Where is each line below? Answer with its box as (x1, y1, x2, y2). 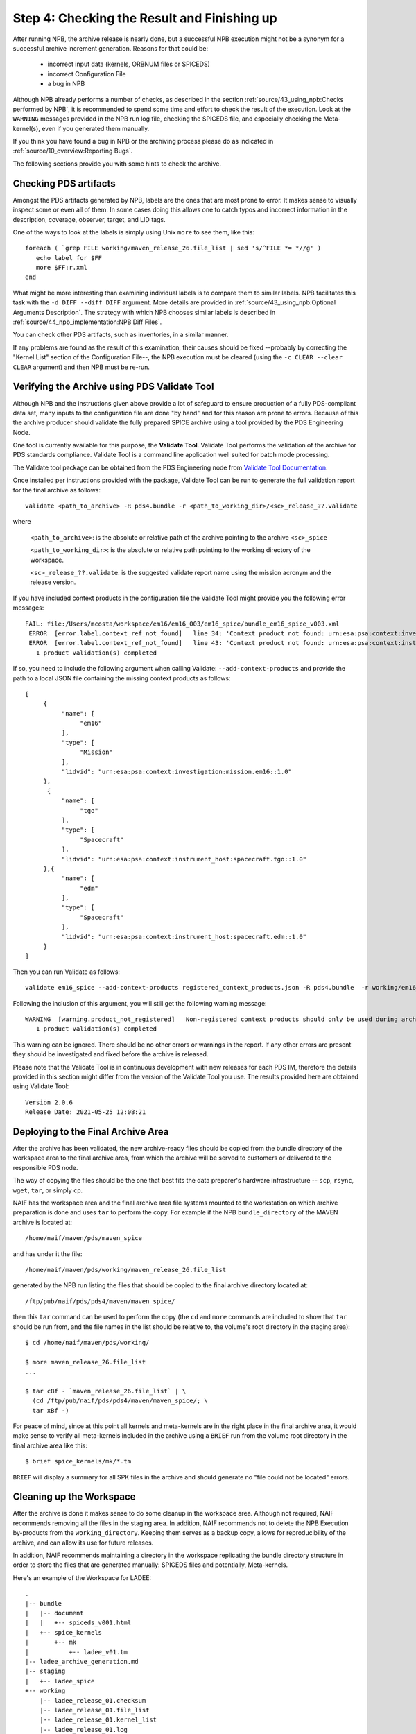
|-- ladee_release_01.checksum (39, 1697, 146, 1704)
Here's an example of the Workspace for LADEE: (12, 1573, 152, 1581)
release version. (30, 578, 76, 586)
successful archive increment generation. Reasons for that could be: (12, 44, 208, 52)
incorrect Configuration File (47, 69, 126, 78)
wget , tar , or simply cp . (12, 1186, 83, 1194)
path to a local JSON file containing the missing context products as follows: (12, 673, 232, 683)
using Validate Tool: (12, 1082, 69, 1090)
